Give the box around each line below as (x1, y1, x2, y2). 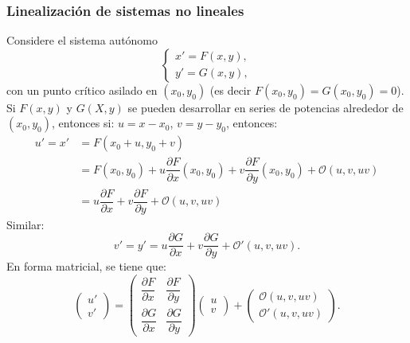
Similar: (6, 216, 45, 232)
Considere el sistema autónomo (6, 32, 158, 49)
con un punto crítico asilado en (6, 81, 158, 98)
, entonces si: (51, 115, 115, 131)
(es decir (209, 81, 252, 98)
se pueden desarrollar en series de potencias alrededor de (127, 99, 404, 115)
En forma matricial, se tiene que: (6, 258, 167, 275)
